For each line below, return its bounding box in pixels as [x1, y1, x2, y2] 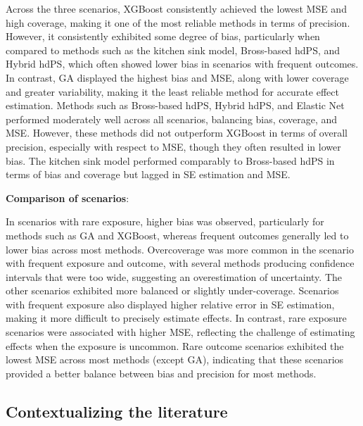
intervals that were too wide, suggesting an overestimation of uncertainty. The [6, 269, 343, 284]
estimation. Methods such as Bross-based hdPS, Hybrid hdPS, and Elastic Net [6, 98, 345, 113]
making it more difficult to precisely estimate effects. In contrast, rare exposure [6, 311, 347, 325]
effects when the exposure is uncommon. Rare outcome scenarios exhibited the [6, 338, 344, 353]
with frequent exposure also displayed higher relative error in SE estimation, [6, 296, 335, 311]
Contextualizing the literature [6, 400, 228, 422]
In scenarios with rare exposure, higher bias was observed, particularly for [6, 214, 324, 229]
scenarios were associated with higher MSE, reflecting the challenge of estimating [6, 325, 355, 339]
